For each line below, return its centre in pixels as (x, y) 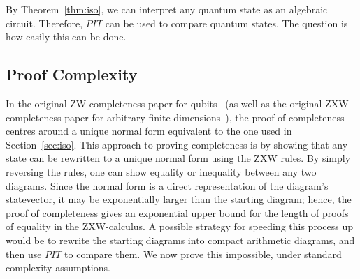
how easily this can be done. (66, 37)
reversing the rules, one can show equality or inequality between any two (161, 171)
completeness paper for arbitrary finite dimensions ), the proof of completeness (175, 117)
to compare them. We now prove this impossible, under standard (203, 254)
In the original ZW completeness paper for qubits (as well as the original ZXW (177, 103)
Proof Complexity (72, 74)
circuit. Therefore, (44, 23)
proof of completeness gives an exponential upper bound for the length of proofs (177, 212)
